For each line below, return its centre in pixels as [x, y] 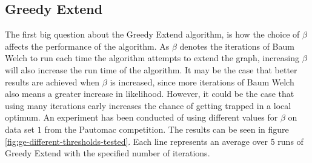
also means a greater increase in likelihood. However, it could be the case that [150, 94]
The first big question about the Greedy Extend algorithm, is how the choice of [152, 34]
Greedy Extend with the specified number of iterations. [108, 153]
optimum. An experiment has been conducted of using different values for [141, 117]
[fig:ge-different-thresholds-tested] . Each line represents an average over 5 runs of [154, 141]
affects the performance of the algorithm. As [87, 46]
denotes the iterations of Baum [237, 46]
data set [20, 129]
